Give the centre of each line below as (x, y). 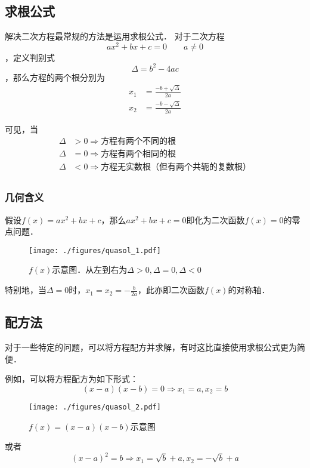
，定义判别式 (30, 57)
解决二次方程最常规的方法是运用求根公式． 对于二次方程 (115, 36)
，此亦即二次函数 (171, 290)
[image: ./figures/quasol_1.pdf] (95, 250)
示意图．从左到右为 (90, 270)
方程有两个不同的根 (139, 142)
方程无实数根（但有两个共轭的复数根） (176, 167)
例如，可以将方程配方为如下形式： (72, 379)
